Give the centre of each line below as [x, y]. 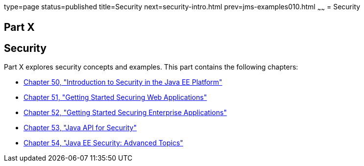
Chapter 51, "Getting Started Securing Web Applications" [115, 97]
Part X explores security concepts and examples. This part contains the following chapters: [151, 67]
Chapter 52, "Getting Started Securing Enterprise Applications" [125, 113]
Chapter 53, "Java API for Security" [80, 128]
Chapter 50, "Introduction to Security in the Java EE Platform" [123, 82]
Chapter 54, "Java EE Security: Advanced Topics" [103, 143]
